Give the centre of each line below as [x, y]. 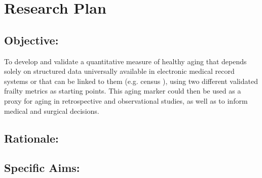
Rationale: [31, 138]
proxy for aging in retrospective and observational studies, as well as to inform [126, 100]
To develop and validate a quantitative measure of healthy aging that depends [125, 61]
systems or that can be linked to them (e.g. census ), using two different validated [131, 81]
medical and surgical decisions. [52, 110]
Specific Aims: [42, 168]
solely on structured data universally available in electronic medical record [119, 71]
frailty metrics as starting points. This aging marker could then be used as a [123, 91]
